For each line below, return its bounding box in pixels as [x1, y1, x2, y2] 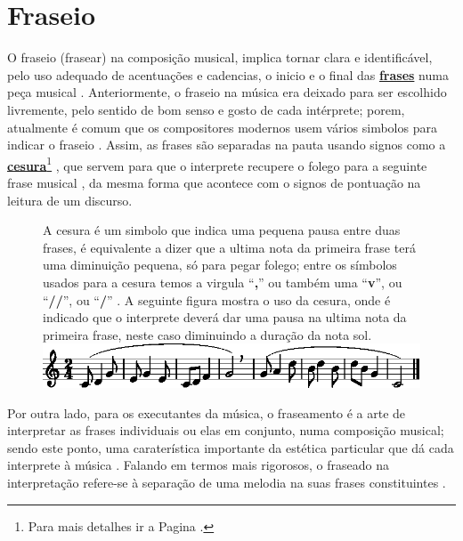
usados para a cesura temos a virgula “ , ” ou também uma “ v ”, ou [43, 272, 402, 291]
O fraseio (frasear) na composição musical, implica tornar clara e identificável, [7, 48, 433, 67]
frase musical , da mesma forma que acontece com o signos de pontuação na [7, 173, 421, 191]
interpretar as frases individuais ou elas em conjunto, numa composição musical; [7, 421, 444, 440]
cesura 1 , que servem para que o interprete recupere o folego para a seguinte [7, 153, 427, 174]
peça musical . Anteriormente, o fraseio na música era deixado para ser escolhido [7, 83, 447, 101]
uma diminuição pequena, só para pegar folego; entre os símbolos [43, 255, 397, 274]
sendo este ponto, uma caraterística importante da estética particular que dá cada [7, 438, 454, 456]
